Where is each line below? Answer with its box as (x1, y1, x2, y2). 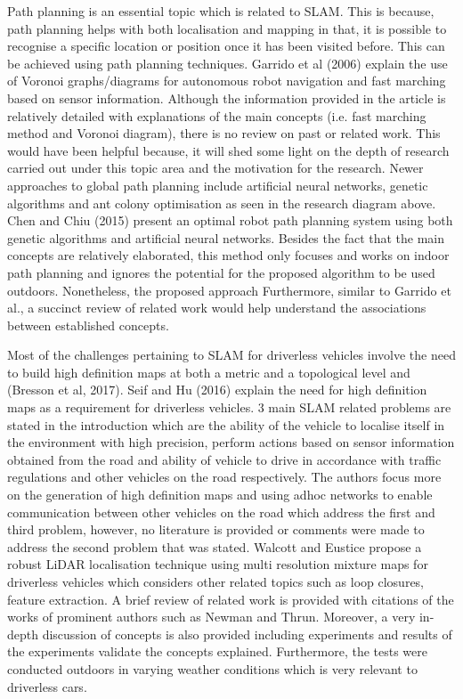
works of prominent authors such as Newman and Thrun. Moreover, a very (7, 607, 416, 626)
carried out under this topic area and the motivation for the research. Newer (7, 158, 424, 177)
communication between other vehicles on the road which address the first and (7, 502, 435, 521)
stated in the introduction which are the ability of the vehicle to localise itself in (7, 415, 445, 434)
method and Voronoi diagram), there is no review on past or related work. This (7, 124, 441, 142)
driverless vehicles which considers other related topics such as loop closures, (7, 573, 425, 590)
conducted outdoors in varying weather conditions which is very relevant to (7, 659, 418, 678)
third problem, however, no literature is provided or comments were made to (7, 520, 425, 539)
